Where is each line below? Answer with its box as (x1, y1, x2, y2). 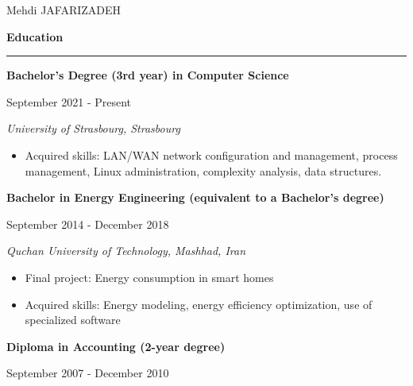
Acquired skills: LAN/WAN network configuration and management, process (25, 146, 398, 163)
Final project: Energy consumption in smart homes (25, 268, 274, 285)
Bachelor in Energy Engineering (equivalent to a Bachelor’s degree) (6, 189, 384, 206)
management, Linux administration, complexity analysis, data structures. (25, 162, 382, 179)
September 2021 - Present (6, 93, 132, 110)
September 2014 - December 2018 (6, 215, 169, 232)
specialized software (25, 311, 121, 328)
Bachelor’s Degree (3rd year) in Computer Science (6, 67, 289, 83)
